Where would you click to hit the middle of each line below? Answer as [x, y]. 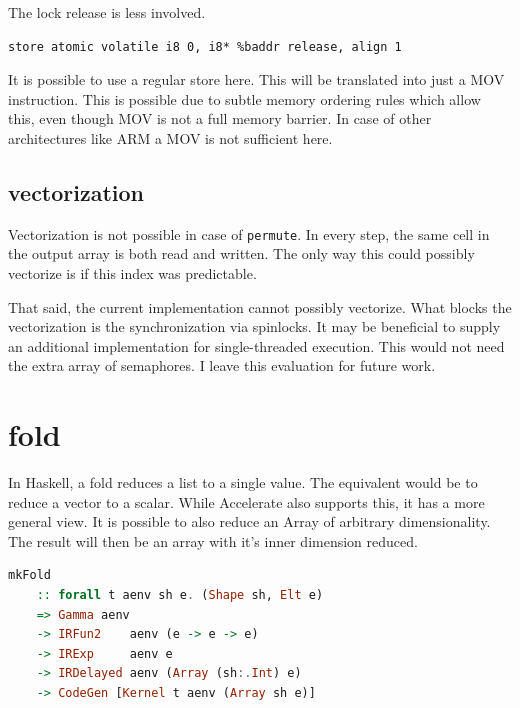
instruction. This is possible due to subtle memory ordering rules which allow [244, 98]
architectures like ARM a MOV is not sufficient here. [170, 137]
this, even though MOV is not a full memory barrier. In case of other [220, 118]
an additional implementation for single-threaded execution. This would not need [256, 345]
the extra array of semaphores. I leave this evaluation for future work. [222, 365]
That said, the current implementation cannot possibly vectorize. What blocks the [260, 306]
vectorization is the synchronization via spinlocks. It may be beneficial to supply [254, 326]
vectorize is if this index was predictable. [132, 273]
